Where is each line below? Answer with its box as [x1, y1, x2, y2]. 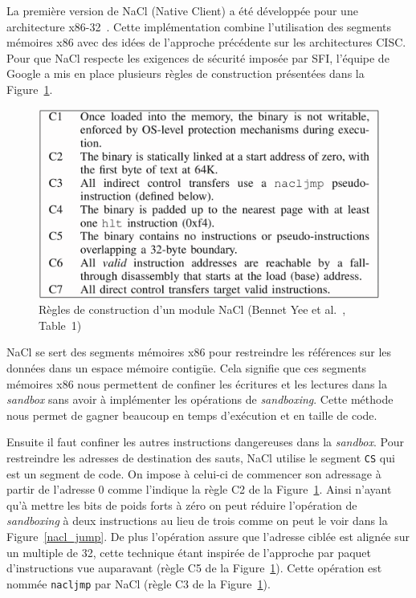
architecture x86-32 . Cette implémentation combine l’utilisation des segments [6, 18, 392, 35]
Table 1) [39, 316, 82, 333]
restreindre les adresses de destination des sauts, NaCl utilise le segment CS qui [6, 449, 395, 466]
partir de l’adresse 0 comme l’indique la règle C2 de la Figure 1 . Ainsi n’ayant [6, 481, 392, 498]
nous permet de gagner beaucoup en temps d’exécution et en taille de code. [6, 406, 377, 423]
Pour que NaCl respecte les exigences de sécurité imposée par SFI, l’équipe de [6, 49, 389, 66]
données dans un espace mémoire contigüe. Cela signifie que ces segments [6, 359, 367, 376]
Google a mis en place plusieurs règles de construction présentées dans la [6, 65, 365, 82]
